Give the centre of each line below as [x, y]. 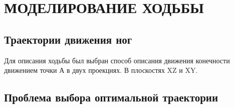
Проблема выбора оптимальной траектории [111, 97]
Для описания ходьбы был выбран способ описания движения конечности [117, 60]
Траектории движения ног [68, 39]
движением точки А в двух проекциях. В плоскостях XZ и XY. [101, 70]
